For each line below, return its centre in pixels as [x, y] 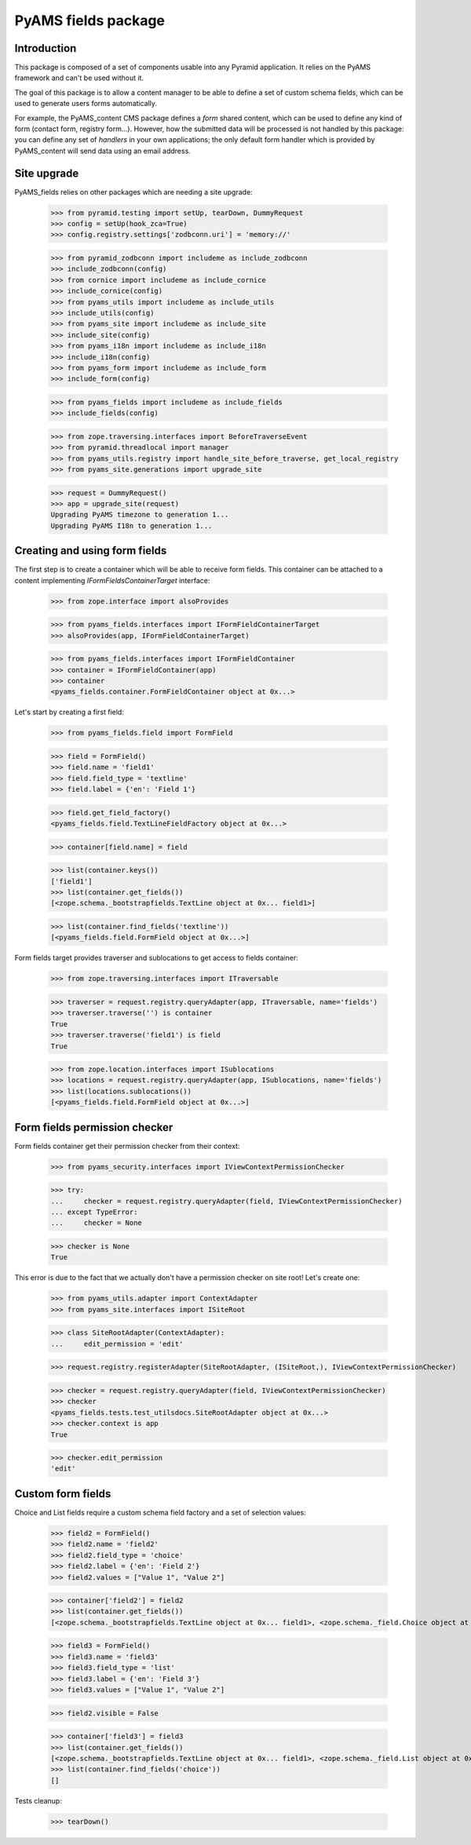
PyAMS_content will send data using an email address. [103, 151]
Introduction [46, 48]
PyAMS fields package [89, 20]
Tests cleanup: [38, 1800]
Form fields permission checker [94, 1127]
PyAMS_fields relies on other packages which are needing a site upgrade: [133, 191]
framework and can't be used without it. [79, 78]
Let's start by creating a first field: [69, 712]
